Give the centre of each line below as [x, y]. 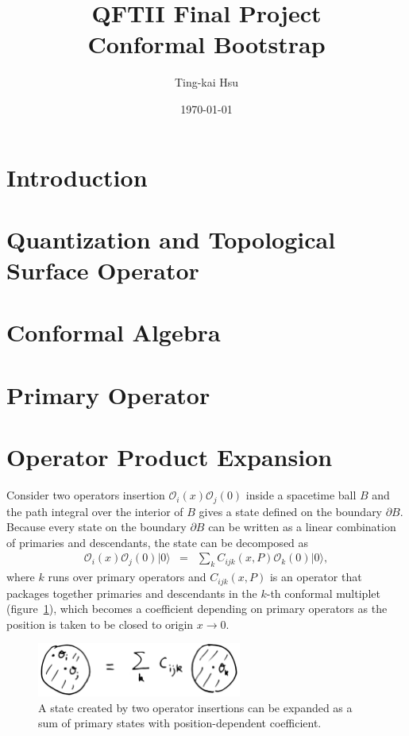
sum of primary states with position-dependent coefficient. [180, 723]
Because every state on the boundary [96, 527]
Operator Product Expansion [170, 457]
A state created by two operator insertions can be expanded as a [195, 707]
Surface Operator [103, 270]
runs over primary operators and [127, 577]
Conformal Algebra [114, 332]
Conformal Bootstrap [206, 44]
